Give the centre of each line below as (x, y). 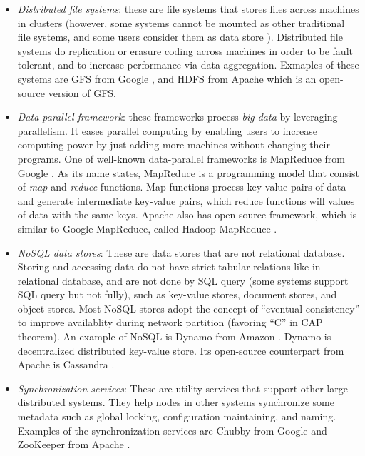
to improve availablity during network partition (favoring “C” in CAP (170, 322)
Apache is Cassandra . (66, 364)
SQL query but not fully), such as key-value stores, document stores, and (177, 294)
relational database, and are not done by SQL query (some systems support (183, 280)
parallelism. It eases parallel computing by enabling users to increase (168, 130)
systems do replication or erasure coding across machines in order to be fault (185, 50)
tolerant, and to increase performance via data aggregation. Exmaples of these (188, 65)
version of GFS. (82, 92)
